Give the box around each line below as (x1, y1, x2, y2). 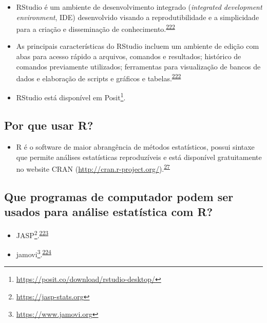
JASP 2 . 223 (16, 228, 49, 240)
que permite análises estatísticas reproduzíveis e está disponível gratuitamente (16, 151, 262, 162)
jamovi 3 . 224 (16, 247, 51, 259)
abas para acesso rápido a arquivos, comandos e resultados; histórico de (16, 51, 241, 62)
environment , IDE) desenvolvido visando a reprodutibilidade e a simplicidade (16, 11, 259, 22)
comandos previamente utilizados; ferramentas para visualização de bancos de (16, 61, 261, 71)
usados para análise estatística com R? (4, 204, 213, 220)
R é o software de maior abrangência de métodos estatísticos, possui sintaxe (16, 141, 255, 152)
